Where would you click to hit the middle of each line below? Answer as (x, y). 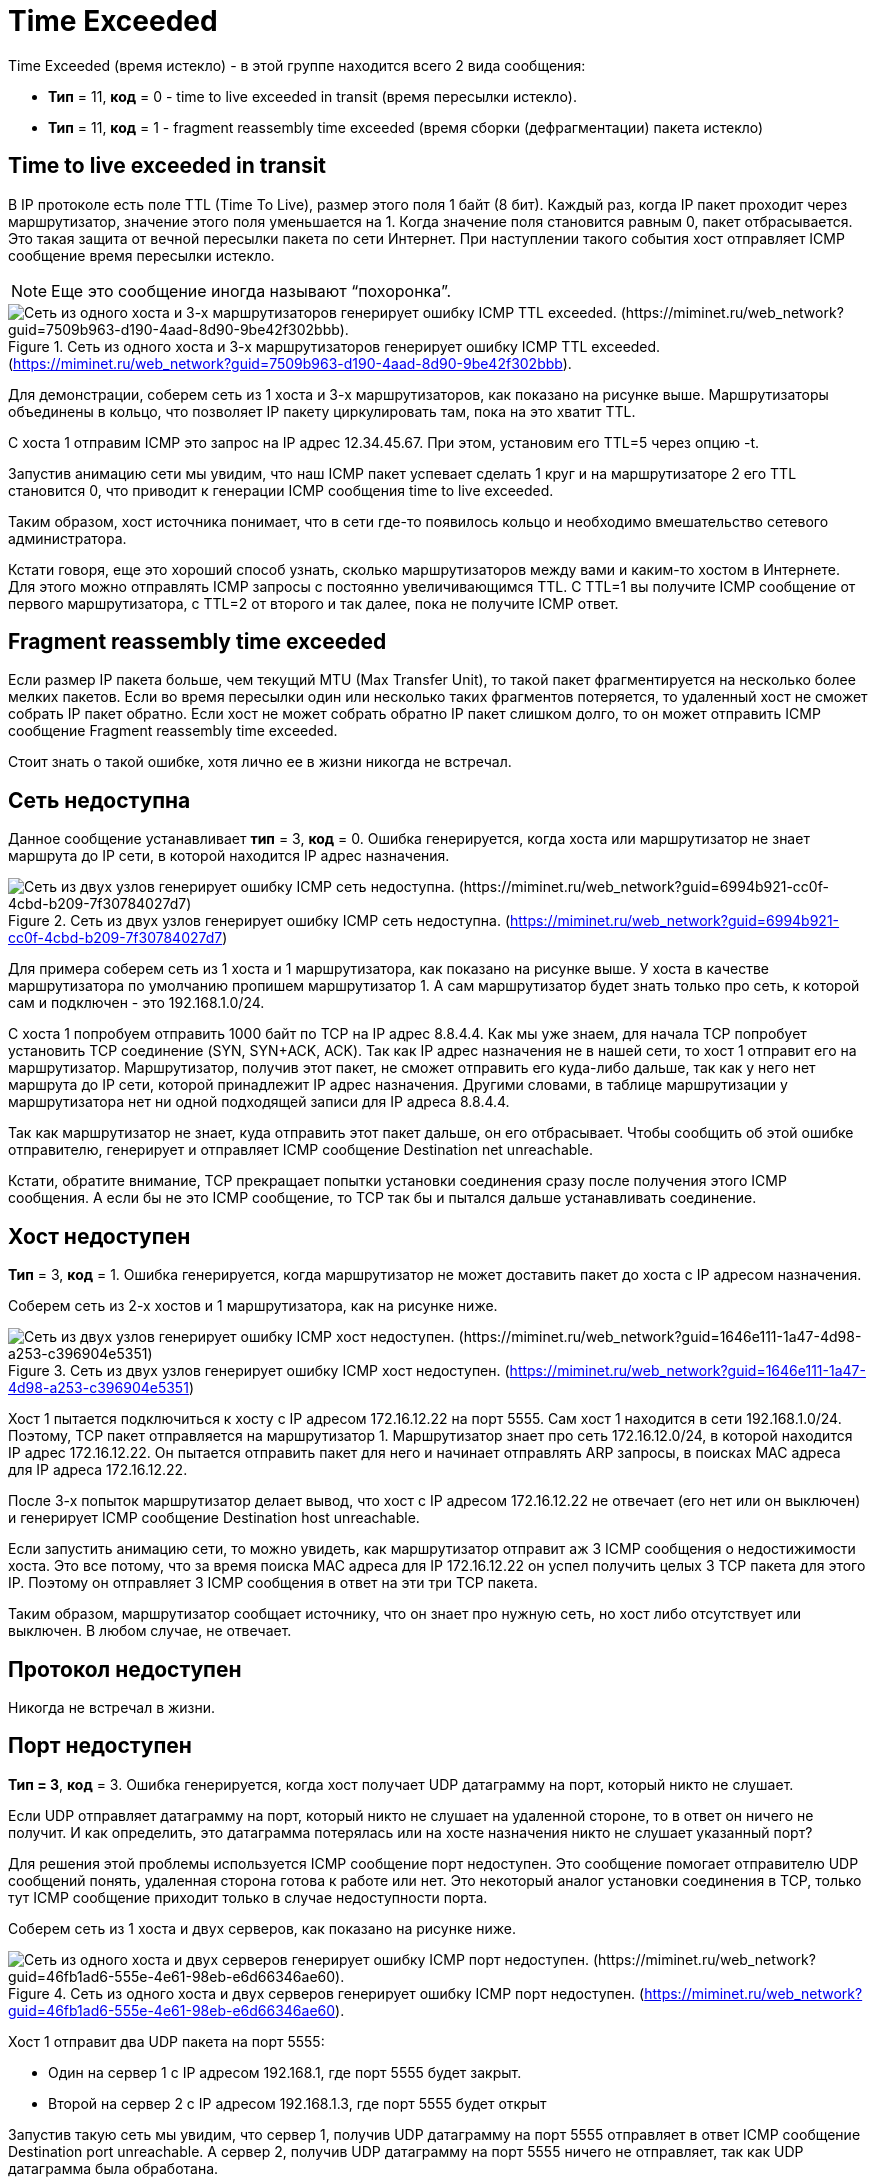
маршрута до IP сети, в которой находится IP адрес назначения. (229, 856)
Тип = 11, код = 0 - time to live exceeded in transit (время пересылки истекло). (312, 96)
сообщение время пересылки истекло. (141, 255)
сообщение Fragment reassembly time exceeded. (173, 731)
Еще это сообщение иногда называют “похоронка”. (251, 290)
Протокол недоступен (125, 1669)
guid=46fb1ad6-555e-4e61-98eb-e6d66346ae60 (172, 2010)
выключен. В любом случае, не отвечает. (150, 1631)
